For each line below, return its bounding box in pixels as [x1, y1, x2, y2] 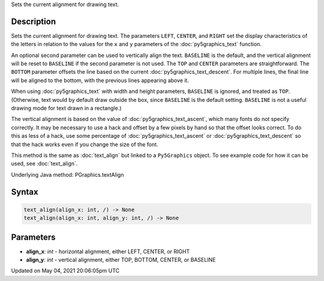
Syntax [11, 186, 38, 197]
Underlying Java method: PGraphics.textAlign [11, 171, 124, 178]
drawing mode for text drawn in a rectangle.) [11, 105, 122, 112]
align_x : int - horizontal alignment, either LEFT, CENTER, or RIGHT [26, 247, 190, 255]
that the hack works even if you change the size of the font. [11, 141, 158, 148]
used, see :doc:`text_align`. [11, 160, 78, 167]
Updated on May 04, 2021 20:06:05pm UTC [11, 267, 120, 274]
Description [11, 16, 56, 26]
